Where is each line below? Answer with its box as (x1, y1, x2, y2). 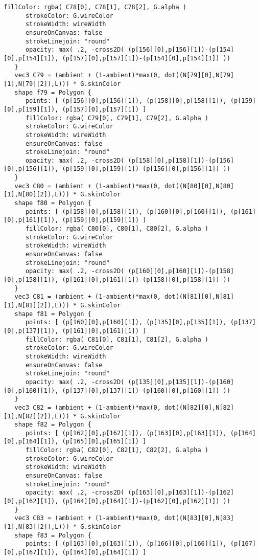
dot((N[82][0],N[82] (164, 404, 234, 411)
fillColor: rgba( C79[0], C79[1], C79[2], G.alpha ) (25, 114, 208, 122)
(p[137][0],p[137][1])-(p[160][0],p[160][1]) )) (62, 387, 230, 394)
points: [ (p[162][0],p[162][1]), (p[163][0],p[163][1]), (25, 429, 227, 437)
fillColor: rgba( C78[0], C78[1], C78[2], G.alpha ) (4, 4, 186, 11)
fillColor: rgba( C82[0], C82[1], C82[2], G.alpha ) (25, 446, 208, 454)
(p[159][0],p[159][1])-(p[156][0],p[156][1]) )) (62, 165, 230, 173)
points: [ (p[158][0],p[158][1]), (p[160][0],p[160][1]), (25, 208, 227, 215)
